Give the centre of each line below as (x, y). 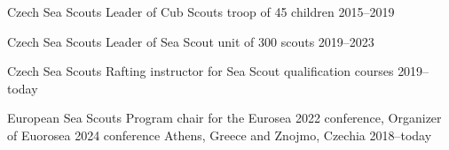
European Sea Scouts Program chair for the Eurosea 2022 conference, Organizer (224, 118)
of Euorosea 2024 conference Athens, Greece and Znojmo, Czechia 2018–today (220, 135)
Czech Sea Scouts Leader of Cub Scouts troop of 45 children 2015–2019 (201, 11)
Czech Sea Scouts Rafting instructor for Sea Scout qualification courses (201, 71)
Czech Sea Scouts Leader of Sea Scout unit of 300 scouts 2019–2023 (191, 41)
